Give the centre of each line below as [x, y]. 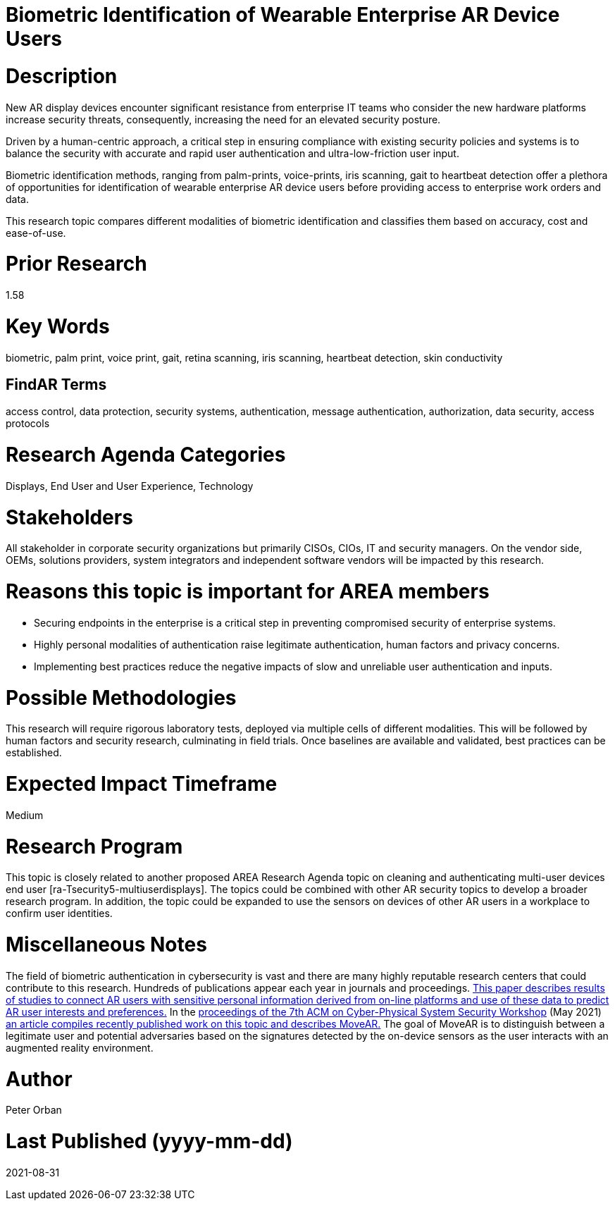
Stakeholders [69, 517]
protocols [28, 424]
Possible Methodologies [121, 697]
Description [62, 76]
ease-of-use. [36, 233]
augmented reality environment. [80, 1047]
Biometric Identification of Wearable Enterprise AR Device [283, 15]
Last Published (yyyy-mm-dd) [149, 1142]
